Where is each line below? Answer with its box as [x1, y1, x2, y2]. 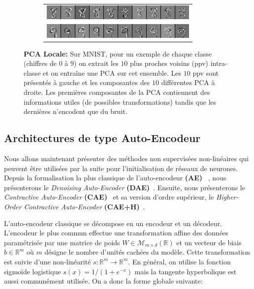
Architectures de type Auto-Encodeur [4, 130, 201, 145]
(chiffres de [24, 58, 57, 68]
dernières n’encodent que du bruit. [24, 106, 127, 116]
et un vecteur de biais [176, 237, 242, 247]
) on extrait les [73, 58, 119, 68]
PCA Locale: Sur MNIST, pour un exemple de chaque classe [24, 48, 212, 58]
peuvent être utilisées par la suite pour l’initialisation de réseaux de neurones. [4, 163, 238, 173]
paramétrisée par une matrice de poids [4, 237, 120, 247]
